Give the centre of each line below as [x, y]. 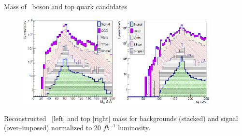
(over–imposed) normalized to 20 [52, 128]
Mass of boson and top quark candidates [66, 6]
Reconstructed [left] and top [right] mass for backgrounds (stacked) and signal [121, 118]
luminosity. [134, 128]
